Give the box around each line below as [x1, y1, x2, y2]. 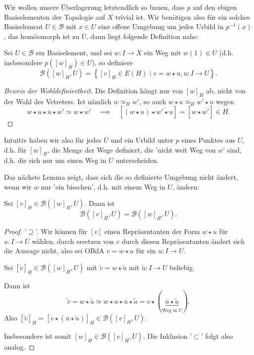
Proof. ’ [4, 226, 27, 237]
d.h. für [4, 144, 27, 155]
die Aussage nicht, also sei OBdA [4, 245, 104, 256]
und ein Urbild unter [110, 134, 173, 145]
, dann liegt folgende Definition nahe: [86, 31, 199, 41]
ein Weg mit [144, 47, 181, 58]
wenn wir [4, 181, 32, 192]
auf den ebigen [193, 2, 237, 12]
